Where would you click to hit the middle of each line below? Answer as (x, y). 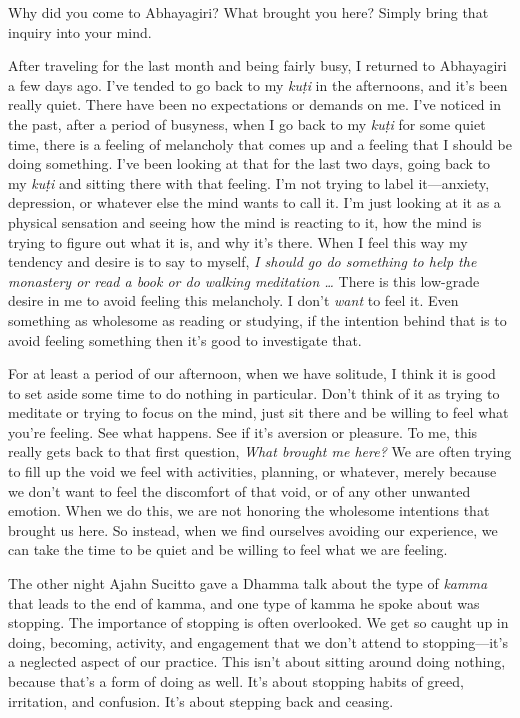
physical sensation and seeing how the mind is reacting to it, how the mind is (245, 221)
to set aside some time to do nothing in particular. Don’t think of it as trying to (254, 392)
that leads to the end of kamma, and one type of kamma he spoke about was (244, 602)
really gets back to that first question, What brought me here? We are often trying (260, 451)
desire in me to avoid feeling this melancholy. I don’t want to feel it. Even (233, 300)
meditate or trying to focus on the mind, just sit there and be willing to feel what (258, 412)
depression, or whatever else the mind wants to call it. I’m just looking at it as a (254, 202)
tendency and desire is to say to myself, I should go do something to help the (242, 261)
